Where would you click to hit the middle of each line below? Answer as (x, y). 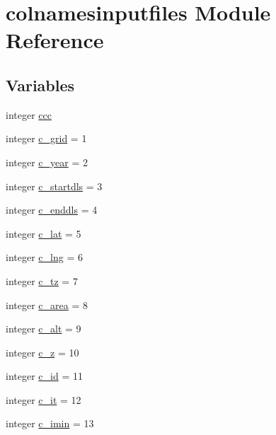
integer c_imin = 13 (50, 423)
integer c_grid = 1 (46, 138)
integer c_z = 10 (42, 352)
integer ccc (29, 114)
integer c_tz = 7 (42, 280)
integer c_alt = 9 (44, 329)
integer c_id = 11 (44, 376)
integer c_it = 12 (44, 399)
